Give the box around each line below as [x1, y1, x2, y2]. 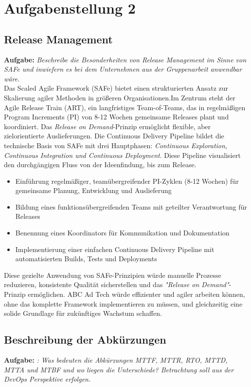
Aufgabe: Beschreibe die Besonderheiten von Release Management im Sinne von [4, 54, 247, 64]
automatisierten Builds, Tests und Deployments [15, 253, 157, 264]
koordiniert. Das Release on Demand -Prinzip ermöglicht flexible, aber [4, 121, 211, 131]
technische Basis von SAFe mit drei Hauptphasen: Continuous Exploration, [4, 140, 228, 150]
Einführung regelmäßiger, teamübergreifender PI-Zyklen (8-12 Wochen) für [15, 175, 239, 186]
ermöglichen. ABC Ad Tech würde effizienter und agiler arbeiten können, [28, 289, 245, 299]
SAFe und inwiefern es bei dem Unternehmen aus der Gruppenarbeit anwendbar [4, 64, 242, 74]
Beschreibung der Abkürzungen [4, 332, 166, 347]
